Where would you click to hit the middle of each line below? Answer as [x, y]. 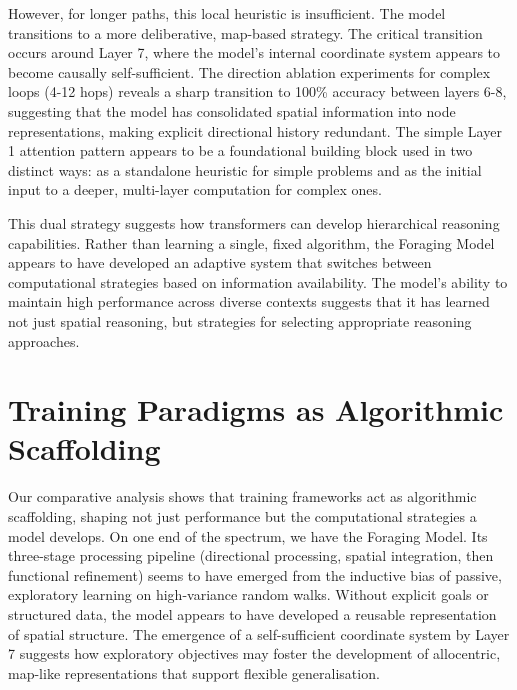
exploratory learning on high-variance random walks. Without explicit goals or [248, 594]
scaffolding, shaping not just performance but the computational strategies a [242, 516]
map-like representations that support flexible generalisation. [194, 672]
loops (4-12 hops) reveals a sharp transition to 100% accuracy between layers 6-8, [257, 91]
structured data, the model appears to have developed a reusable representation [252, 613]
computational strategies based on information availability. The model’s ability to [258, 281]
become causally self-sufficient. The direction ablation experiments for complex [249, 71]
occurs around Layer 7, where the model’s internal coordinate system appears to [254, 52]
